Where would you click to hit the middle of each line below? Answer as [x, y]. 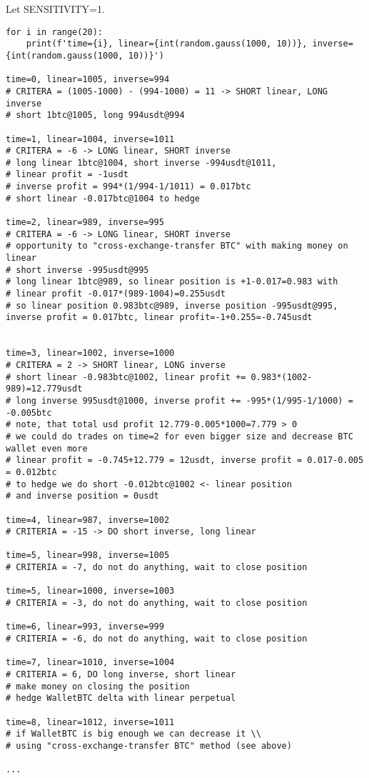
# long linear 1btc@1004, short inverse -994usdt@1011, [141, 163]
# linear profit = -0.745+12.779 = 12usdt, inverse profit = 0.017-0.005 [185, 460]
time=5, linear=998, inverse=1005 [88, 555]
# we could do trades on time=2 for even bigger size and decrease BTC [180, 436]
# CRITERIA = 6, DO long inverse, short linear [121, 675]
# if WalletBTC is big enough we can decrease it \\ [133, 734]
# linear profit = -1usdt [67, 175]
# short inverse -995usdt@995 [77, 270]
